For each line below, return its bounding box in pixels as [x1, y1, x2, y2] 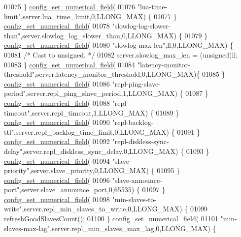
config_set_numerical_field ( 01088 [4, 97, 110, 108]
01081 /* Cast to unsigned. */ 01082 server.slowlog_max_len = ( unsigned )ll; [4, 49, 238, 59]
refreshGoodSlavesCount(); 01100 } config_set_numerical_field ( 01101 [4, 213, 218, 224]
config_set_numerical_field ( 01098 [4, 194, 110, 204]
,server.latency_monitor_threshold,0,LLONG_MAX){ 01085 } [34, 69, 225, 79]
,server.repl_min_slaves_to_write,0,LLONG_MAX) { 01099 [22, 204, 207, 214]
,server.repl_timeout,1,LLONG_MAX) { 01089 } [30, 107, 179, 118]
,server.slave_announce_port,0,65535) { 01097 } [19, 184, 166, 195]
